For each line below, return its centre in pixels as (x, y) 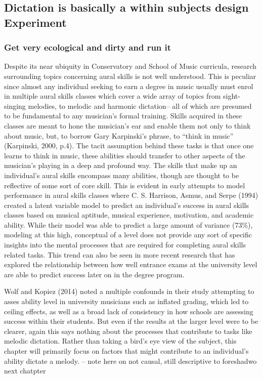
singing (15, 106)
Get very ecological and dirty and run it (88, 47)
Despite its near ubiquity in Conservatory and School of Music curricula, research (130, 66)
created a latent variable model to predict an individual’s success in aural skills (127, 205)
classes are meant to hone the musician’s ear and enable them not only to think (127, 125)
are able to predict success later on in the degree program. (94, 274)
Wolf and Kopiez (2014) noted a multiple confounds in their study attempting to (129, 291)
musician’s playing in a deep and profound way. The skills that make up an (121, 165)
